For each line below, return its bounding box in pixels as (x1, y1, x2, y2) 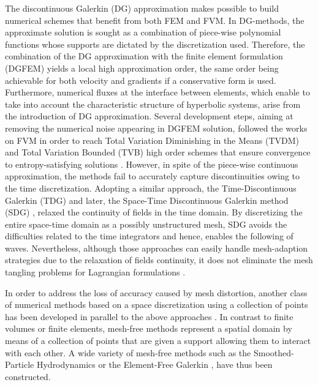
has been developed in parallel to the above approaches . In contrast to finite (5, 310, 293, 323)
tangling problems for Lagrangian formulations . (5, 266, 186, 278)
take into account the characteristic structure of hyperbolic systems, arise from (5, 97, 301, 110)
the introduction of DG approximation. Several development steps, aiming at (5, 110, 293, 122)
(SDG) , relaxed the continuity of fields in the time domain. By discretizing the (5, 206, 303, 219)
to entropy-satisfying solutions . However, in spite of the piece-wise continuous (5, 157, 298, 170)
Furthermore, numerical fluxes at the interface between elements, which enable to (5, 86, 310, 99)
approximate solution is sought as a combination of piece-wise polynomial (5, 26, 281, 39)
